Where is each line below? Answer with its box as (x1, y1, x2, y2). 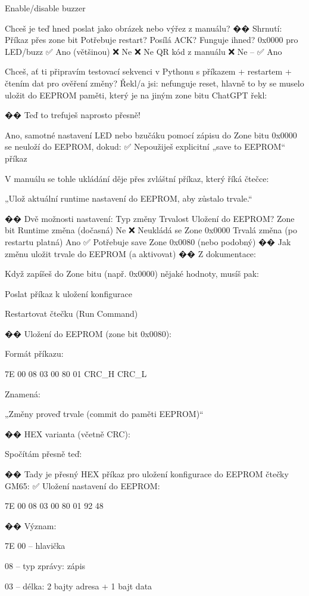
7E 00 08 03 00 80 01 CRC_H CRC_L (5, 368, 147, 380)
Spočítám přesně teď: (5, 447, 82, 460)
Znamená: (5, 387, 40, 400)
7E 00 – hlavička (5, 539, 65, 552)
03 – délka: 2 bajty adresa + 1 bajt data (5, 579, 152, 592)
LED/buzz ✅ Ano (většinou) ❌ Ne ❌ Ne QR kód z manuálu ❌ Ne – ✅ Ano (5, 45, 282, 57)
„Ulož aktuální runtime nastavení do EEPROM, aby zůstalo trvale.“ (5, 192, 252, 205)
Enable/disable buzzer (5, 2, 86, 14)
